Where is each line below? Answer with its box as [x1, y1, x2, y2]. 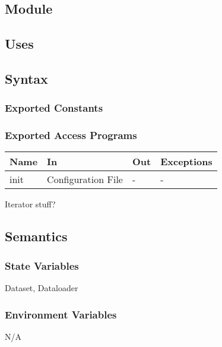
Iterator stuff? [5, 198, 56, 210]
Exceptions [160, 154, 213, 169]
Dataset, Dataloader [5, 282, 78, 294]
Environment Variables [5, 307, 117, 321]
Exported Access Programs [5, 128, 137, 143]
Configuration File [47, 172, 123, 187]
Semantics [5, 227, 68, 245]
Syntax [5, 69, 48, 87]
